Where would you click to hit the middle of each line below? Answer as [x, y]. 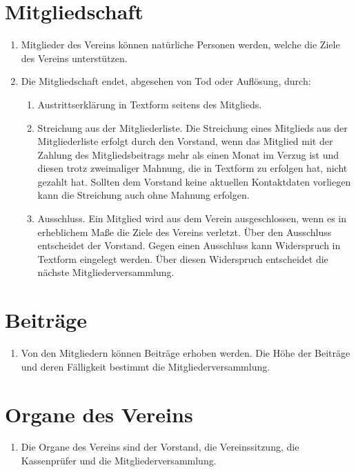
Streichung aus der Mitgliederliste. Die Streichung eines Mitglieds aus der [192, 127]
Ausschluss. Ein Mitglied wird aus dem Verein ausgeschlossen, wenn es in [192, 218]
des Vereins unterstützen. [74, 58]
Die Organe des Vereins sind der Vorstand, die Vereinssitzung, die [160, 447]
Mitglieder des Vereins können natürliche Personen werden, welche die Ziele [180, 45]
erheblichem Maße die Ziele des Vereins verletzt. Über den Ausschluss [185, 232]
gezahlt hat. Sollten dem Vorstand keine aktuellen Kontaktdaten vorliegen [194, 181]
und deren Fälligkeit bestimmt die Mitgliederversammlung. [146, 366]
